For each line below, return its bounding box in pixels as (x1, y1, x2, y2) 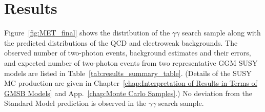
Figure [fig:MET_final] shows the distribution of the (4, 27, 170, 38)
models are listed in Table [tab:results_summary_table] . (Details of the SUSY (4, 67, 252, 78)
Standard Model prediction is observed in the (4, 98, 147, 108)
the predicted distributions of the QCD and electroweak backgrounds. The (4, 37, 238, 48)
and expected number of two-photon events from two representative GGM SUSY (4, 57, 258, 68)
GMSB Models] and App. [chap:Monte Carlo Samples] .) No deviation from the (4, 87, 252, 98)
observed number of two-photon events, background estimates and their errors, (4, 47, 251, 58)
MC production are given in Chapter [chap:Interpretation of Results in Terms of (4, 78, 257, 88)
